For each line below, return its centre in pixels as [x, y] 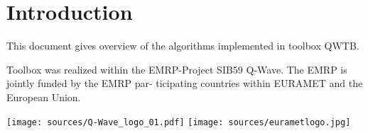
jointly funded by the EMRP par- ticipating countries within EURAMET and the [185, 83]
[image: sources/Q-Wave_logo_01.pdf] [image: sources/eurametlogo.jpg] [179, 122]
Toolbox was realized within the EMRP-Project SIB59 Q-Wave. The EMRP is [177, 69]
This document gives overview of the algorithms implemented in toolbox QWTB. [183, 46]
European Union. [44, 97]
